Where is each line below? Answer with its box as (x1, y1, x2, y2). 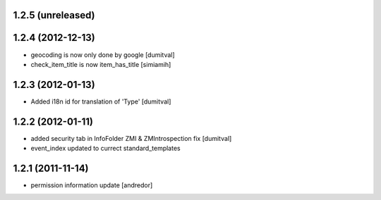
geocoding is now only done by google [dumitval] (30, 50, 176, 59)
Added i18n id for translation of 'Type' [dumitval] (30, 97, 171, 106)
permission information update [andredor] (30, 181, 153, 189)
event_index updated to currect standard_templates (30, 144, 181, 153)
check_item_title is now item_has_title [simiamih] (30, 60, 171, 68)
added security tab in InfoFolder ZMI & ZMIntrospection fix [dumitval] (30, 134, 232, 142)
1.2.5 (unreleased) (13, 9, 95, 21)
